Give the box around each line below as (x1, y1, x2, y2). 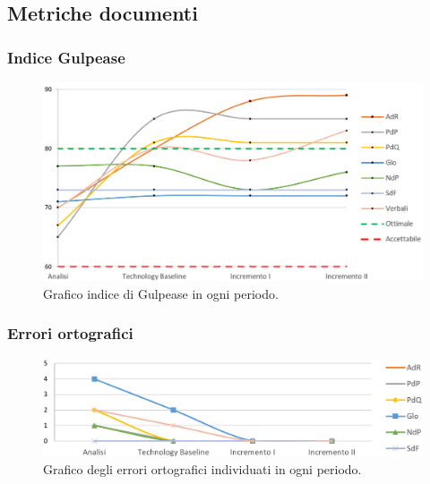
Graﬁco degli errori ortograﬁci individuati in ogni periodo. (43, 460, 362, 479)
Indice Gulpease (7, 46, 125, 68)
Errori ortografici (7, 322, 133, 344)
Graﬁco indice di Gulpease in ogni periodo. (43, 284, 279, 302)
